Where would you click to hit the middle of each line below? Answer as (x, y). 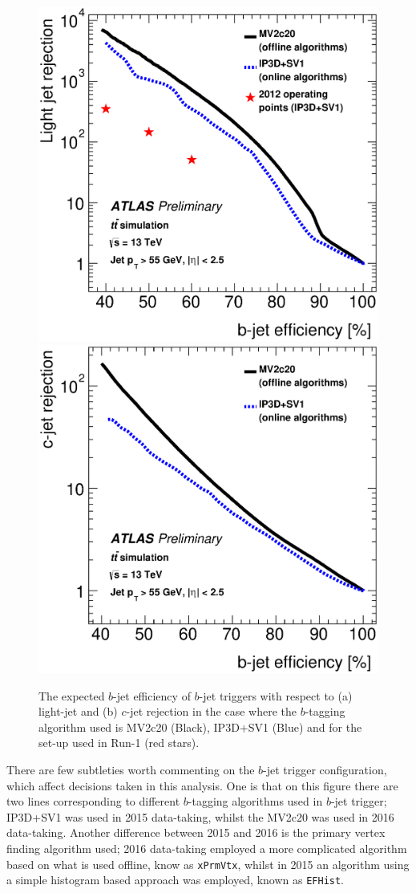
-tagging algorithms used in (255, 801)
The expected (72, 695)
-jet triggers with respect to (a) (276, 695)
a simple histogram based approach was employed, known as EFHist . (176, 880)
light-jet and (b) (78, 711)
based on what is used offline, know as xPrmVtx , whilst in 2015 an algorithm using (208, 864)
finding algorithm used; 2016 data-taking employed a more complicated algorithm (207, 848)
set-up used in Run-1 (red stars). (119, 743)
